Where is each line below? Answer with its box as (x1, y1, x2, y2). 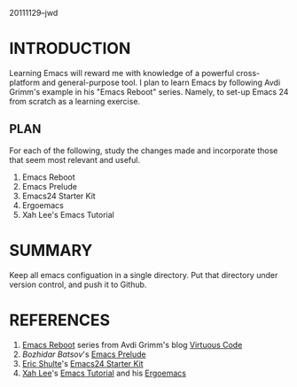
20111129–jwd (9, 8, 59, 18)
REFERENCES (9, 310, 111, 330)
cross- (236, 67, 260, 78)
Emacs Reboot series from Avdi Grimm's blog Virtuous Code (21, 339, 243, 350)
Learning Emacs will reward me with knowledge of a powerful (9, 67, 235, 78)
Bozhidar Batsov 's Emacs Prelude (21, 349, 146, 360)
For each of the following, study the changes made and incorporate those (9, 145, 278, 156)
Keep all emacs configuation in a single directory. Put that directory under (9, 269, 278, 280)
